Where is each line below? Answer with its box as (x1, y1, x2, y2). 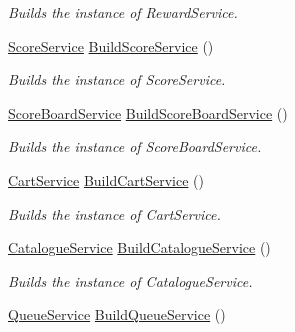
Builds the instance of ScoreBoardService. (8, 136, 262, 157)
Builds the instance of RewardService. (8, 2, 238, 22)
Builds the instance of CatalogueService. (8, 270, 253, 291)
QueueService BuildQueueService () (8, 304, 226, 325)
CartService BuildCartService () (8, 169, 204, 190)
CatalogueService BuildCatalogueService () (8, 237, 271, 258)
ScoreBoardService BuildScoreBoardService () (8, 102, 288, 123)
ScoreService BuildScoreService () (8, 35, 214, 56)
